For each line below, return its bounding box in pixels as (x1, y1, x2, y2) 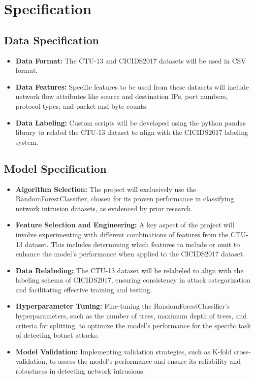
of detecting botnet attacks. (15, 330, 99, 340)
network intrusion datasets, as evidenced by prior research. (15, 203, 192, 213)
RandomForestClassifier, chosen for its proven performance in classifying (15, 193, 234, 204)
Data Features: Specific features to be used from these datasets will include (15, 81, 249, 92)
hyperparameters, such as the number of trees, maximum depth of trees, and (15, 311, 247, 321)
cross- (233, 346, 251, 356)
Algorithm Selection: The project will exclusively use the (15, 184, 196, 194)
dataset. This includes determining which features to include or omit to (25, 239, 240, 249)
